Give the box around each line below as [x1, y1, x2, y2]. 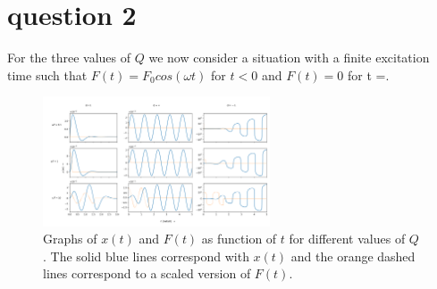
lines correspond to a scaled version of [43, 264, 251, 283]
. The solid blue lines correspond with [43, 246, 249, 265]
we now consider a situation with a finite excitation [148, 48, 430, 67]
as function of [201, 229, 277, 248]
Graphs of [43, 229, 97, 248]
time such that [7, 65, 88, 84]
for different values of [289, 229, 406, 248]
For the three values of [7, 48, 131, 67]
